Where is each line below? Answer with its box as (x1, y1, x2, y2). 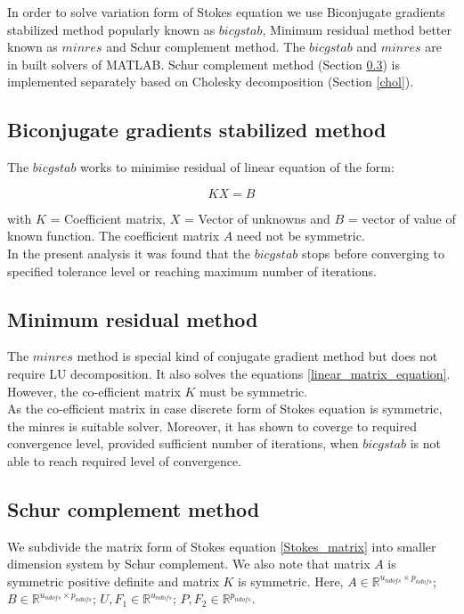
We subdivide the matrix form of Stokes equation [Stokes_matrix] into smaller (7, 536, 436, 555)
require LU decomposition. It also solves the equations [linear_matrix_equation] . (7, 364, 451, 382)
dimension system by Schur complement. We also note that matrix (7, 554, 370, 573)
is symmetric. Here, (238, 571, 344, 590)
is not (410, 434, 441, 453)
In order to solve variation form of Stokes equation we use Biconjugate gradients (7, 3, 445, 20)
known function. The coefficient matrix (7, 226, 220, 245)
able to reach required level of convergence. (7, 451, 242, 470)
